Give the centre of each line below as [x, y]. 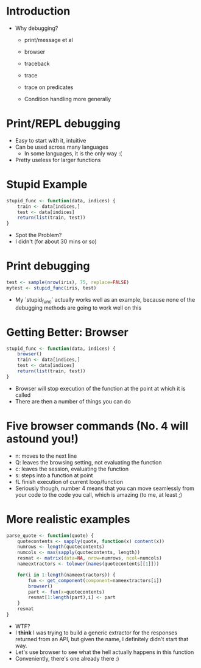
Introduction [38, 11]
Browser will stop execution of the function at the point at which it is [100, 388]
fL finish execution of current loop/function [69, 481]
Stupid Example [47, 185]
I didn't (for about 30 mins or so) [56, 241]
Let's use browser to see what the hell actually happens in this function [104, 652]
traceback [37, 63]
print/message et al [48, 40]
